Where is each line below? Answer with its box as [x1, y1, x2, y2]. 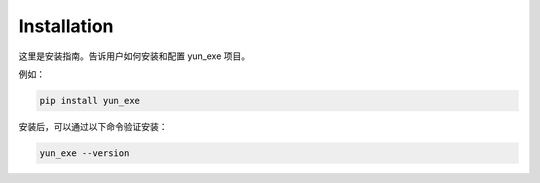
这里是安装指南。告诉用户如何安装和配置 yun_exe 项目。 [18, 50, 251, 62]
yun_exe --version [39, 147, 130, 159]
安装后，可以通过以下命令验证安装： [18, 120, 168, 132]
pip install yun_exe [39, 95, 140, 106]
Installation [18, 15, 114, 37]
